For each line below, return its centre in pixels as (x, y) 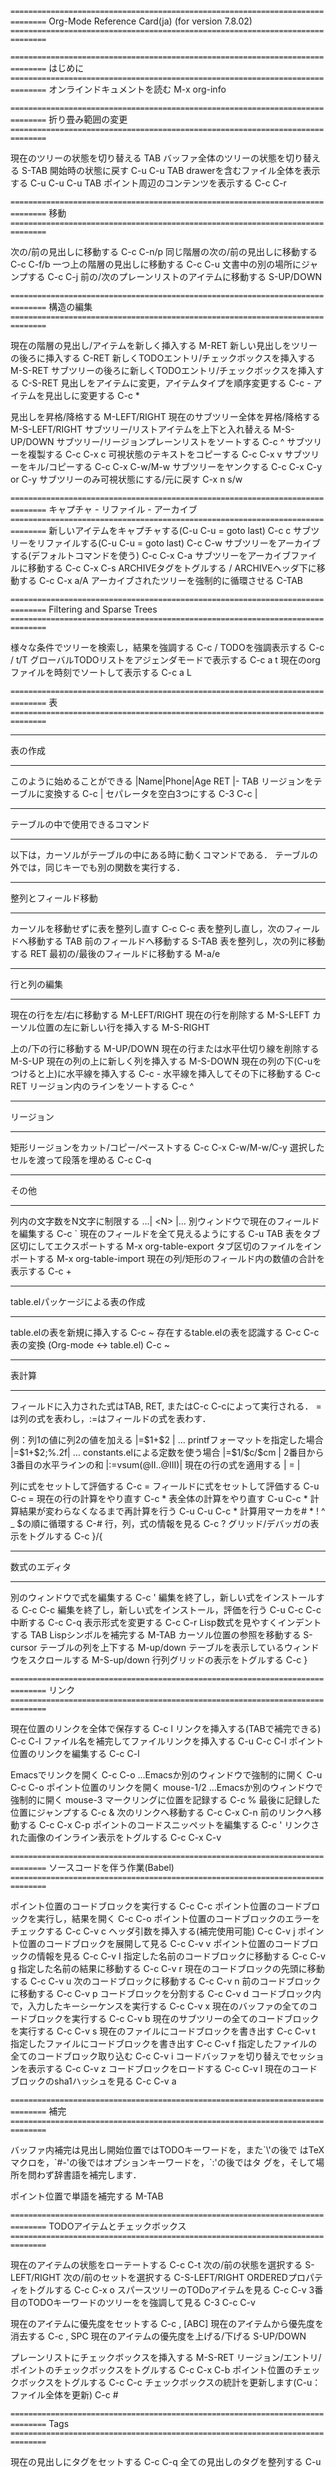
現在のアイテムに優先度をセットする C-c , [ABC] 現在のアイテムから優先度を (167, 2323)
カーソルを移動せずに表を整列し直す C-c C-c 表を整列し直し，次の (148, 928)
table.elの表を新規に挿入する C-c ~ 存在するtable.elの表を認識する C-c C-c (165, 1332)
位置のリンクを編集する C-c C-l (75, 1753)
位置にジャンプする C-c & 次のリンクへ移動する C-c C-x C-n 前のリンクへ (161, 1812)
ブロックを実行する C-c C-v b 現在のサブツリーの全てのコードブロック (173, 2018)
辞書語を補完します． (97, 2175)
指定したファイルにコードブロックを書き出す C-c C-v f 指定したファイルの (164, 2043)
